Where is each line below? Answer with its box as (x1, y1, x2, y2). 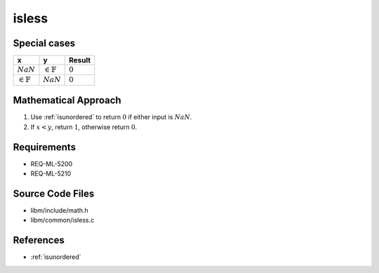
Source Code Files (13, 187, 95, 199)
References (13, 234, 65, 246)
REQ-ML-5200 (30, 159, 73, 168)
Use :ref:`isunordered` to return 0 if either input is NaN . (30, 113, 192, 121)
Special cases (13, 37, 76, 49)
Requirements (13, 141, 77, 153)
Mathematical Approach (13, 95, 122, 107)
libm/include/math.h (30, 206, 89, 214)
